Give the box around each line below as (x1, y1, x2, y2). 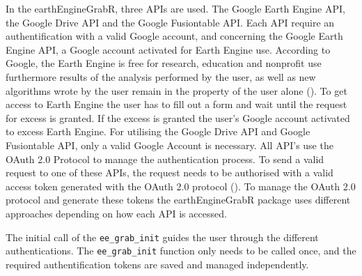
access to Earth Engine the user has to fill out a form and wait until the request (6, 97, 347, 112)
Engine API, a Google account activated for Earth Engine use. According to (6, 42, 331, 56)
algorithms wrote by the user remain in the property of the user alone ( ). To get (6, 83, 347, 98)
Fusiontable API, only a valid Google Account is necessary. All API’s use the (6, 137, 333, 152)
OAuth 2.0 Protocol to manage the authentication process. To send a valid (6, 151, 324, 166)
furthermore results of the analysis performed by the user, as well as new (6, 69, 316, 84)
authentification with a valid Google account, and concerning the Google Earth (6, 29, 343, 43)
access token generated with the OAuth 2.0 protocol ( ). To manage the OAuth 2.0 (6, 178, 356, 193)
